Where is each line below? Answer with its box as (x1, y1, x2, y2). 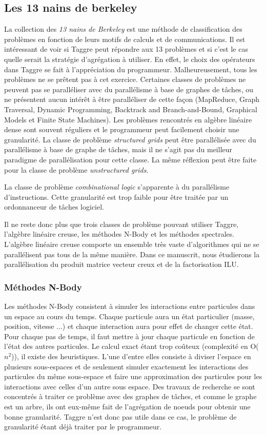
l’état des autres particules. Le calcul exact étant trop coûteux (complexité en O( (4, 341, 259, 351)
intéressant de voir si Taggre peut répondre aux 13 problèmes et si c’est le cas (4, 44, 248, 54)
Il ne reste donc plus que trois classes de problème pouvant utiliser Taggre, (4, 218, 239, 229)
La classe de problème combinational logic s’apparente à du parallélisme (4, 181, 230, 192)
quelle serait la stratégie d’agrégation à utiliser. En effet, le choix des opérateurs (4, 53, 255, 64)
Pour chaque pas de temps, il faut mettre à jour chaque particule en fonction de (4, 330, 255, 341)
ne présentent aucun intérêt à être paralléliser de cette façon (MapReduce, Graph (4, 94, 260, 105)
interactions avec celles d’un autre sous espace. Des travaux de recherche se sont (4, 381, 255, 391)
